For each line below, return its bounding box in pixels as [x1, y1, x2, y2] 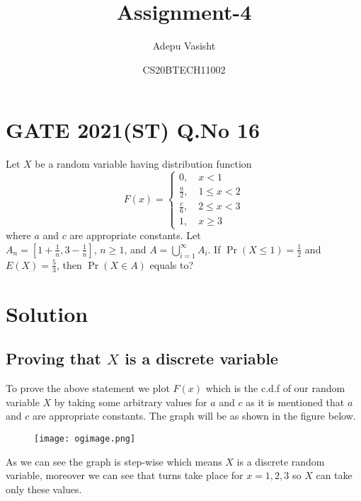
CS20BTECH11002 [142, 62, 226, 76]
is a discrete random [236, 454, 325, 468]
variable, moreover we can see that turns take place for [6, 468, 243, 483]
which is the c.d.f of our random [205, 381, 345, 396]
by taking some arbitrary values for [54, 394, 207, 409]
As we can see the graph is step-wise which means [6, 454, 222, 468]
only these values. [6, 481, 82, 496]
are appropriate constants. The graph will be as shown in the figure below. [32, 408, 356, 423]
